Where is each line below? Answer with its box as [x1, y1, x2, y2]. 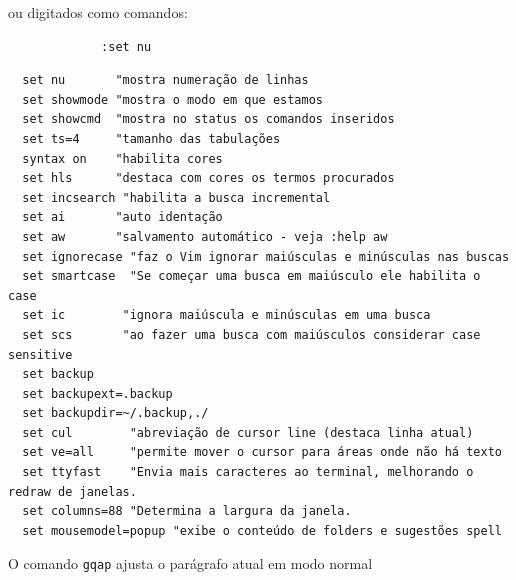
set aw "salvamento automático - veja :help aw [22, 229, 388, 244]
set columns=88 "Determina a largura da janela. [22, 504, 352, 519]
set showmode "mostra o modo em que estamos [22, 92, 323, 107]
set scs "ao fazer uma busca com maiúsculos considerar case [22, 327, 481, 342]
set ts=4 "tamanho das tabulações [22, 131, 281, 146]
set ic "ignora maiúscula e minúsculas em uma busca [22, 308, 431, 323]
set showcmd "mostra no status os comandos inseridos [22, 112, 395, 127]
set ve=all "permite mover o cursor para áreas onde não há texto [22, 445, 502, 460]
